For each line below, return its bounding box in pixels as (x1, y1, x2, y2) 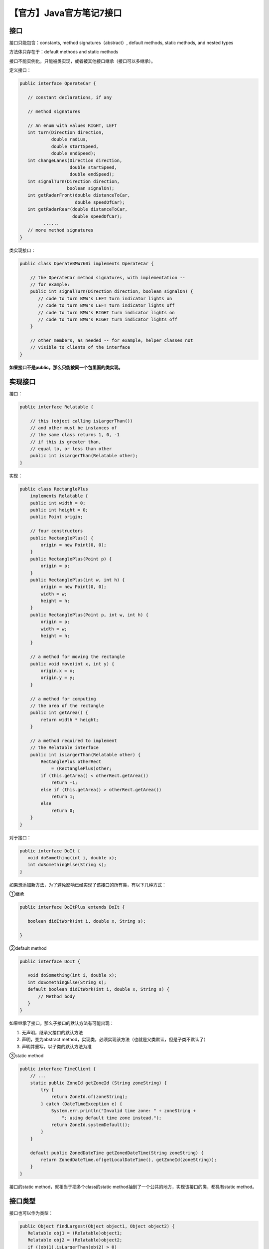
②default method (9, 945, 47, 951)
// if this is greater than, (30, 439, 102, 445)
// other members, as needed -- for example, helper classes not (30, 338, 193, 343)
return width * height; (40, 717, 99, 722)
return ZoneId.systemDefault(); (51, 1122, 131, 1128)
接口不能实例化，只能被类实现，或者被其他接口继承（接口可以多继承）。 (9, 58, 155, 64)
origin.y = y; (40, 675, 75, 680)
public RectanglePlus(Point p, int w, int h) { (30, 612, 149, 618)
